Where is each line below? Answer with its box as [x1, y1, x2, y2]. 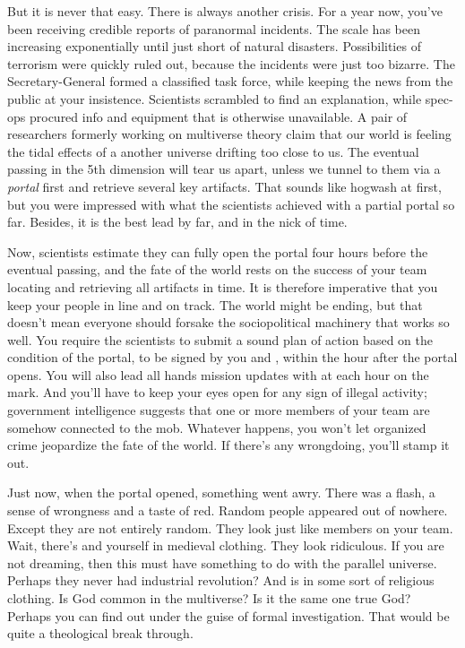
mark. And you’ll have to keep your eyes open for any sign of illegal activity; [7, 383, 427, 402]
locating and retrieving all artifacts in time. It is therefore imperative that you [7, 277, 438, 296]
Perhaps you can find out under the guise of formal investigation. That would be [7, 606, 450, 625]
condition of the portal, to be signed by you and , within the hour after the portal [7, 348, 458, 367]
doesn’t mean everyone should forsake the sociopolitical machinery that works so [7, 313, 450, 332]
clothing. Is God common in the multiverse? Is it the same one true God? [7, 589, 411, 607]
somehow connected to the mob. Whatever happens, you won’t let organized [7, 418, 426, 436]
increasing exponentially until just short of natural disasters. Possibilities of [7, 37, 421, 56]
